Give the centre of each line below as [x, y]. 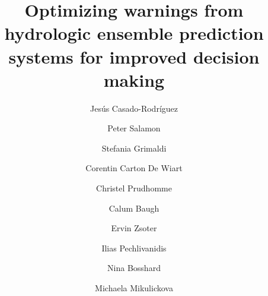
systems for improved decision [134, 56]
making [134, 79]
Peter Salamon [134, 128]
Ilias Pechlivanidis [134, 248]
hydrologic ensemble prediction [134, 33]
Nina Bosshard [134, 268]
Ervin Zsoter [134, 228]
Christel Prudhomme [134, 188]
